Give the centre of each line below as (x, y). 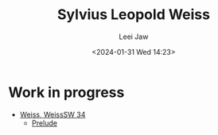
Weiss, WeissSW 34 (53, 114)
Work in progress (66, 92)
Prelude (45, 123)
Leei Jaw (134, 37)
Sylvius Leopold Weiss (134, 15)
